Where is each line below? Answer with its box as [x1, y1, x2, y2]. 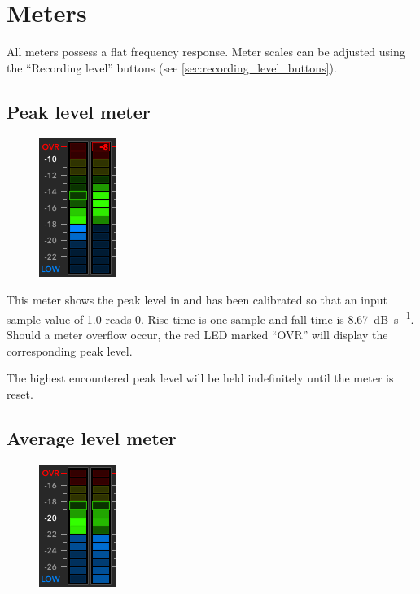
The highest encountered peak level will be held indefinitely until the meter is [7, 369, 394, 387]
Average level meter [7, 425, 177, 450]
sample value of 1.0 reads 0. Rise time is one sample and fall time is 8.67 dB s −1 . [7, 308, 414, 327]
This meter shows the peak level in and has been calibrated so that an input [7, 291, 387, 308]
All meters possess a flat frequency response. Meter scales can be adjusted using [7, 43, 405, 60]
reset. [7, 385, 33, 402]
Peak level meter [7, 98, 151, 124]
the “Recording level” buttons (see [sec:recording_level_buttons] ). [7, 59, 337, 76]
